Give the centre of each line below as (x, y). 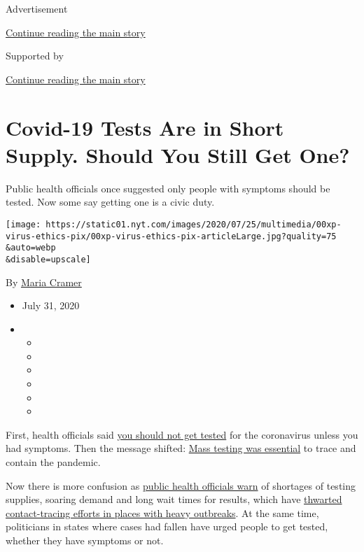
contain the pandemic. (53, 462)
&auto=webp (31, 248)
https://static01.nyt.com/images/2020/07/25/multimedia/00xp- (194, 224)
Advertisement (37, 8)
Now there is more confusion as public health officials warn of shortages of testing (181, 485)
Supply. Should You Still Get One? (178, 154)
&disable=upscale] (48, 259)
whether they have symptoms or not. (85, 540)
